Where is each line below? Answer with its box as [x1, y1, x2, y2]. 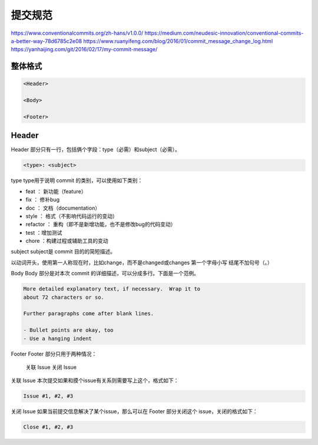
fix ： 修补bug [25, 196, 60, 203]
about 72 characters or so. [23, 294, 104, 301]
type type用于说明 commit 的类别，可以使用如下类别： [11, 177, 143, 184]
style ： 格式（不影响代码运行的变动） [25, 212, 118, 219]
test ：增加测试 [25, 229, 62, 236]
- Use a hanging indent [23, 335, 92, 342]
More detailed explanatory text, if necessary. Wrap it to [23, 286, 201, 292]
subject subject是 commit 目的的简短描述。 [11, 248, 116, 255]
